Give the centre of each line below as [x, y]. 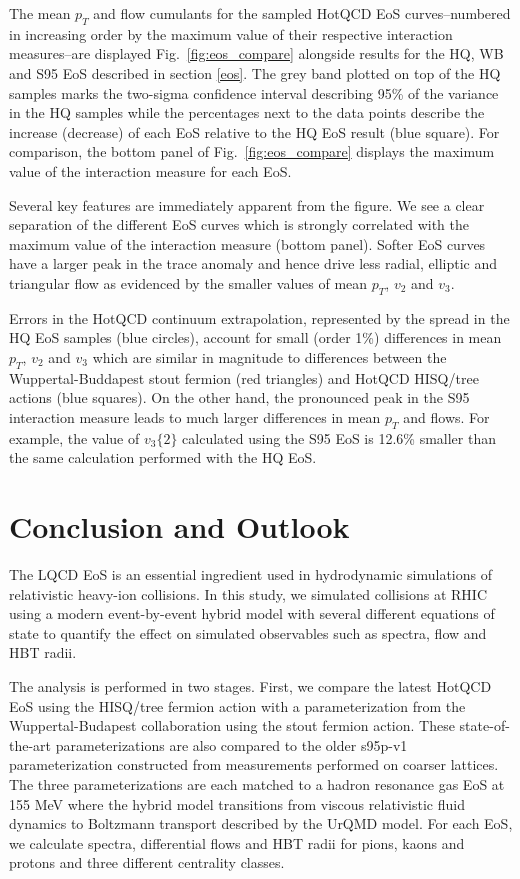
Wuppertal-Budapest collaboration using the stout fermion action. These [232, 725]
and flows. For [446, 416]
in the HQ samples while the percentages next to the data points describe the [247, 112]
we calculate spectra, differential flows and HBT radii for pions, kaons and [237, 842]
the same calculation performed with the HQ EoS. [163, 457]
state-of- [484, 725]
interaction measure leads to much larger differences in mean [195, 416]
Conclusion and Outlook [179, 526]
